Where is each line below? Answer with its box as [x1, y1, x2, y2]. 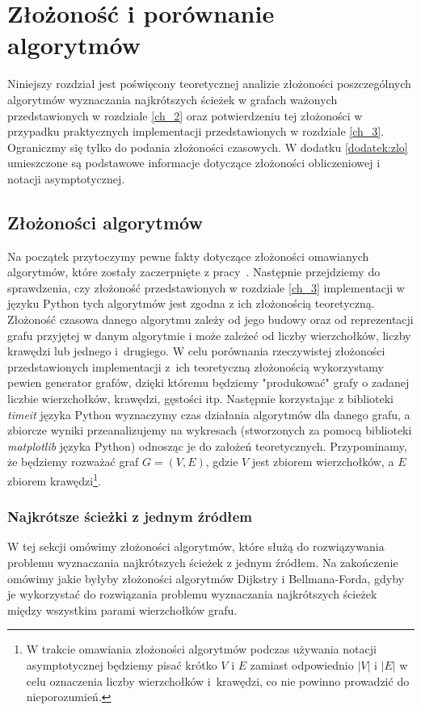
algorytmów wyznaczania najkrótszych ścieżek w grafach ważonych [7, 90, 338, 107]
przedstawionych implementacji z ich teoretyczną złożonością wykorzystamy [7, 358, 384, 375]
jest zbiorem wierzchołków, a [251, 453, 394, 470]
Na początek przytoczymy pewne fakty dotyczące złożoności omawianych [7, 247, 369, 264]
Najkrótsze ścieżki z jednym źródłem [7, 506, 252, 527]
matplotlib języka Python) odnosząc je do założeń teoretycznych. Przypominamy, [7, 437, 407, 454]
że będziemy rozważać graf [7, 453, 139, 470]
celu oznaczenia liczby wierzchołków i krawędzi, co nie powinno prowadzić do [26, 672, 410, 689]
